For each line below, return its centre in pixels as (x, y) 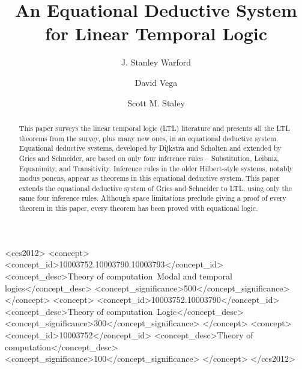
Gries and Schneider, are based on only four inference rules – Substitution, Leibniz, (149, 158)
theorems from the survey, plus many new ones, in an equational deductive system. (149, 138)
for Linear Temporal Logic (156, 33)
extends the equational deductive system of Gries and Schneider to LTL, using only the (156, 188)
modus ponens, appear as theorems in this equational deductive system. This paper (149, 178)
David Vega (156, 82)
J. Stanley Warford (156, 62)
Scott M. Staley (156, 102)
